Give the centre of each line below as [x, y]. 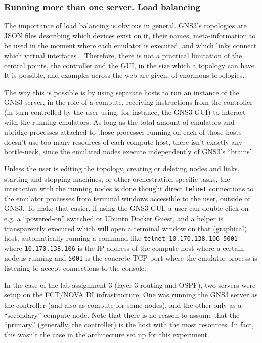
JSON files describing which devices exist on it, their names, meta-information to [130, 35]
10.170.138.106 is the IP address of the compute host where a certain [134, 248]
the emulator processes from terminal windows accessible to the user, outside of [127, 198]
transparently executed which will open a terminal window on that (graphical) [126, 228]
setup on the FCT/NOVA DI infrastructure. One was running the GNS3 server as [131, 295]
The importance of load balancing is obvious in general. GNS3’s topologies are [125, 26]
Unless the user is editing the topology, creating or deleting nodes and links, [122, 168]
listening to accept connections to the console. [75, 268]
